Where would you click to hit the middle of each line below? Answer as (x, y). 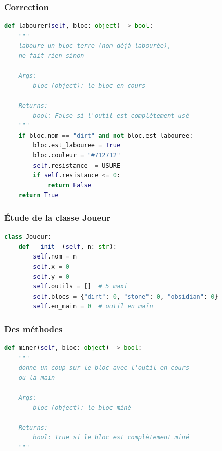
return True (39, 195)
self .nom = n (55, 257)
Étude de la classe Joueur (58, 217)
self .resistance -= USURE (77, 165)
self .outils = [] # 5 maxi (80, 287)
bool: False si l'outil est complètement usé (111, 116)
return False (69, 185)
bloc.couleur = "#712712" (77, 155)
